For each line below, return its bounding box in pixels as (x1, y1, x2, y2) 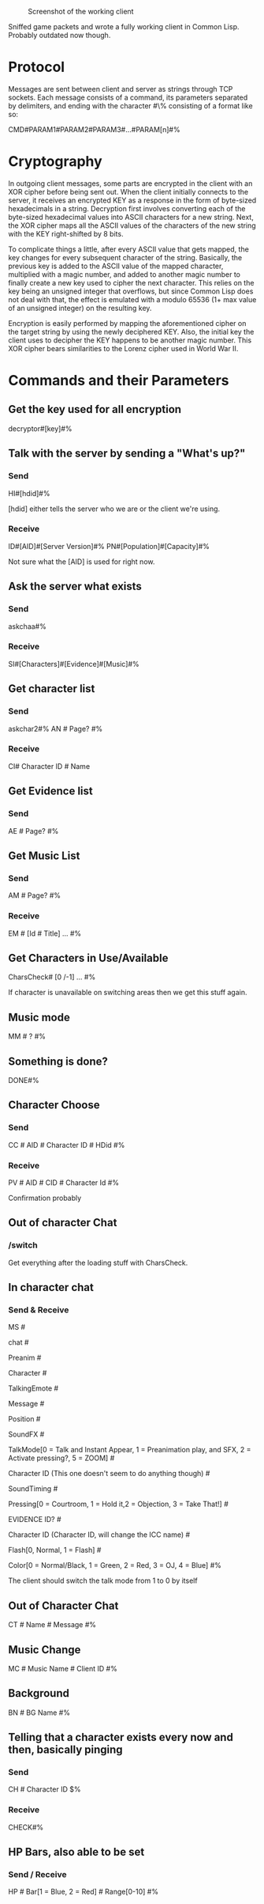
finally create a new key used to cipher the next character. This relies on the (8, 278, 255, 287)
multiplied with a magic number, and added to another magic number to (8, 269, 241, 279)
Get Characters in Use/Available (8, 951, 169, 964)
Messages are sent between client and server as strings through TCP (8, 84, 233, 93)
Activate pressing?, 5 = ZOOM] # (8, 1453, 115, 1463)
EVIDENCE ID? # (8, 1515, 61, 1524)
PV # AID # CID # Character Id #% (8, 1178, 120, 1187)
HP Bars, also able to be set (8, 1845, 145, 1859)
